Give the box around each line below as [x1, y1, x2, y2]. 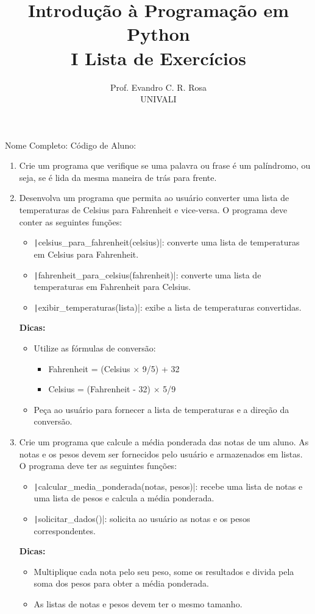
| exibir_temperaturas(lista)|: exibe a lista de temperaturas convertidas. [34, 300, 302, 313]
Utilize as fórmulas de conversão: [34, 342, 156, 354]
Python [127, 21, 190, 46]
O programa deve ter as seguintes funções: [19, 459, 177, 472]
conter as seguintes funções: [19, 215, 122, 228]
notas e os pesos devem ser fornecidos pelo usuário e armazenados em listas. [19, 447, 303, 460]
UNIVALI [140, 93, 177, 105]
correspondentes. [34, 524, 96, 537]
